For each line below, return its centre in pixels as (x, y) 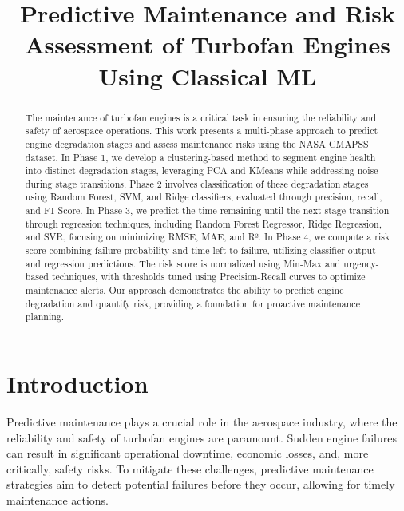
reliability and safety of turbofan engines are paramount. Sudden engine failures (202, 437)
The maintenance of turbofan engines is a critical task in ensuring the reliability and (201, 117)
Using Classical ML (208, 75)
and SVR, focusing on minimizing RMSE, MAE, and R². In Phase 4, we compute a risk (208, 237)
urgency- (361, 263)
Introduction (77, 384)
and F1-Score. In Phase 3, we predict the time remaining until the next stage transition (207, 210)
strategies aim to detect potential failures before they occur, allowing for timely (201, 484)
